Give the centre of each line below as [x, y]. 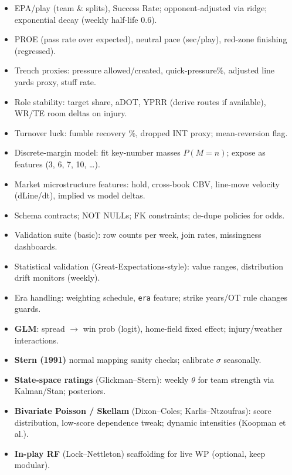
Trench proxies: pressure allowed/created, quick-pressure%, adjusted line [145, 70]
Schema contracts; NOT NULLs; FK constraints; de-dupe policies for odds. [150, 215]
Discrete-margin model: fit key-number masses [97, 152]
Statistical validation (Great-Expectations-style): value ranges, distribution [149, 266]
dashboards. [36, 246]
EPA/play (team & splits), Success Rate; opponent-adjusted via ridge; [141, 8]
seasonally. [242, 360]
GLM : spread [40, 328]
